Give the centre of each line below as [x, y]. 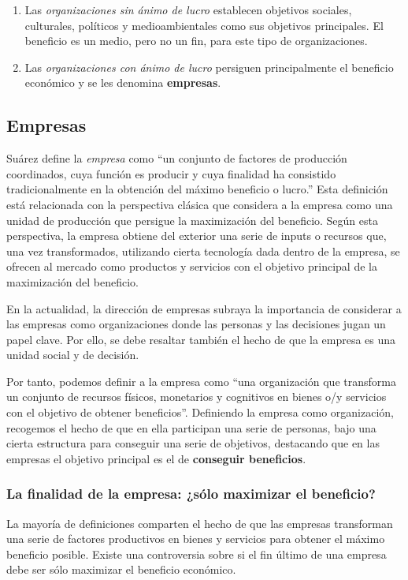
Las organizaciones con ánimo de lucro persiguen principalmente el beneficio [209, 67]
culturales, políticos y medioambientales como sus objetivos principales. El [204, 25]
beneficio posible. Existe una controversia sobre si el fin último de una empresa [197, 554]
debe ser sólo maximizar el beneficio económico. [121, 569]
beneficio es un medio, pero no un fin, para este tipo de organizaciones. [196, 41]
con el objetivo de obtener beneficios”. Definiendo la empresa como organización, [200, 412]
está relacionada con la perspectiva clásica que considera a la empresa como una [200, 204]
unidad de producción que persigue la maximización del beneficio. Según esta [192, 220]
